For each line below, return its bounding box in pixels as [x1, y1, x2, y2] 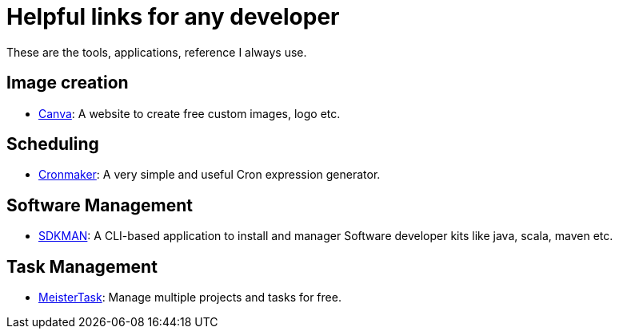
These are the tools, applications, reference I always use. [6, 45, 307, 59]
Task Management [6, 256, 158, 277]
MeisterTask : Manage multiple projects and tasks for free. [38, 290, 341, 305]
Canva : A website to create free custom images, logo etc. [38, 106, 341, 120]
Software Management [6, 195, 194, 215]
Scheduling [6, 134, 99, 155]
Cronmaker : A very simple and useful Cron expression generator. [38, 167, 381, 182]
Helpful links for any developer [6, 3, 340, 30]
